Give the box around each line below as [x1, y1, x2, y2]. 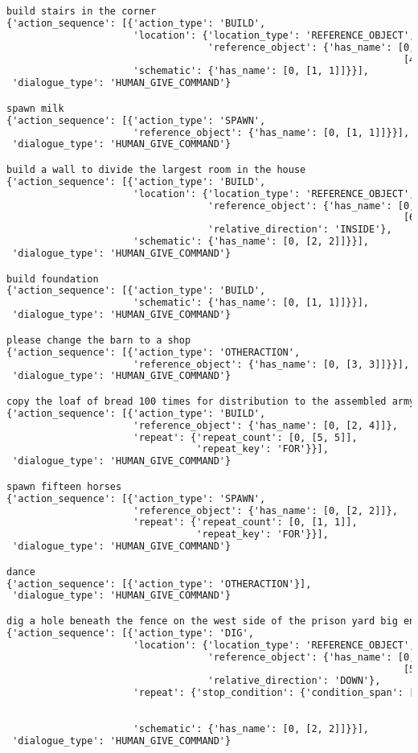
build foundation [6, 273, 99, 285]
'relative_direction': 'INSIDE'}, [207, 224, 392, 236]
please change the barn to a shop [6, 334, 191, 346]
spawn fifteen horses [6, 480, 122, 492]
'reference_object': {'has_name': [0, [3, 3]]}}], [133, 358, 410, 370]
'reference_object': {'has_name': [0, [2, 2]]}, [133, 504, 398, 516]
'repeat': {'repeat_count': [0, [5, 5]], [133, 431, 358, 443]
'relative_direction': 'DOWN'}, [207, 675, 381, 687]
